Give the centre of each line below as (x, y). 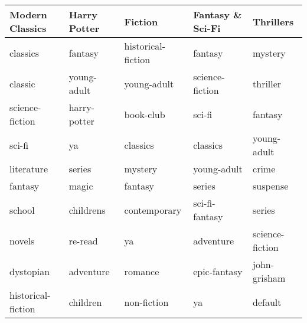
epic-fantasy (218, 271)
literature (29, 169)
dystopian (30, 271)
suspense (271, 186)
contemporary (153, 210)
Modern (28, 14)
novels (22, 240)
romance (142, 271)
